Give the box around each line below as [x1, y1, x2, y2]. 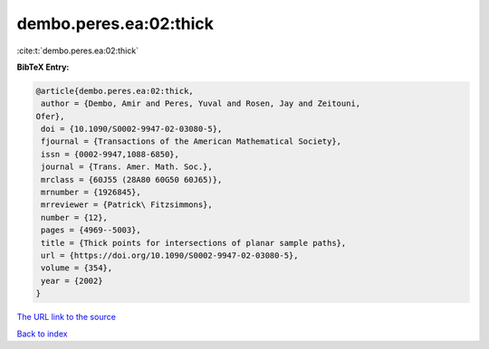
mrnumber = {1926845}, [41, 187, 142, 198]
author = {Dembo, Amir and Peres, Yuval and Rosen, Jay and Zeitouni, [41, 99, 361, 108]
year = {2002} [41, 276, 103, 286]
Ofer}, [35, 111, 65, 121]
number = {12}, [41, 212, 109, 222]
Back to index [16, 328, 68, 339]
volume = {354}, [41, 263, 113, 273]
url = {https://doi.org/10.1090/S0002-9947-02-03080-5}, [41, 250, 299, 260]
